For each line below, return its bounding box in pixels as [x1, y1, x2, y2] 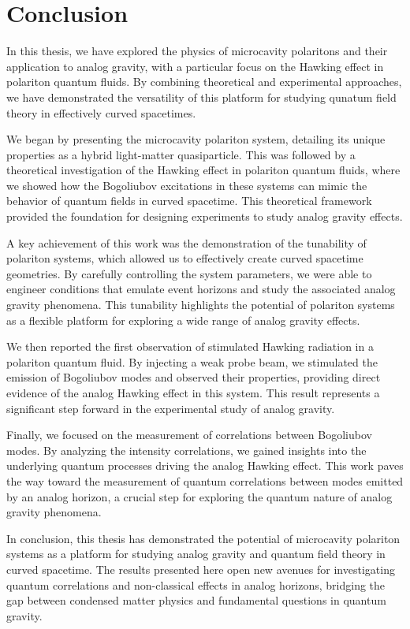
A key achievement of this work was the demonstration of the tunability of [6, 234, 367, 251]
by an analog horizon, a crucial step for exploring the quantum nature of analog [6, 488, 393, 504]
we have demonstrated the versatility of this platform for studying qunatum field [6, 88, 397, 105]
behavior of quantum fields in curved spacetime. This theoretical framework [6, 192, 372, 209]
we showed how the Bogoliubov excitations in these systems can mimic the [6, 177, 367, 193]
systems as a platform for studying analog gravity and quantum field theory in [6, 545, 386, 562]
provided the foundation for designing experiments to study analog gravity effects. [6, 208, 403, 225]
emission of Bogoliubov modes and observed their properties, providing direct [6, 369, 381, 385]
